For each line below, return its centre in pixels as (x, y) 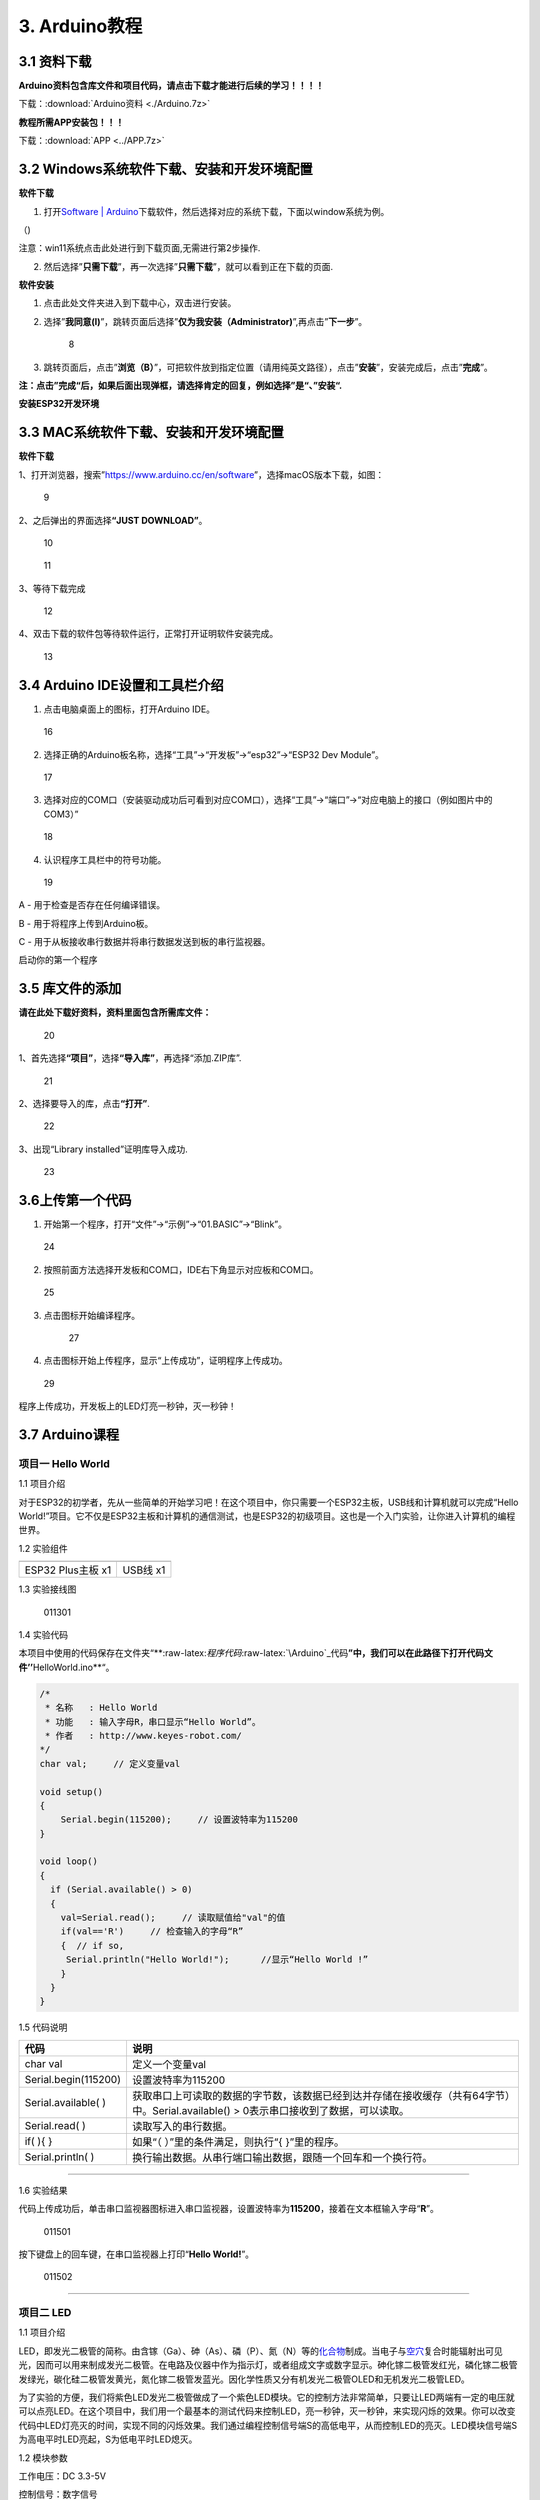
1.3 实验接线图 (47, 1589)
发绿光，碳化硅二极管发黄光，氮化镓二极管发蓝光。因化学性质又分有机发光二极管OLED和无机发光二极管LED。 (244, 2379)
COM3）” (61, 814)
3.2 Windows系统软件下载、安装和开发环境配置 (166, 169)
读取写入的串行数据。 (182, 2126)
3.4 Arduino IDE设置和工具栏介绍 (121, 685)
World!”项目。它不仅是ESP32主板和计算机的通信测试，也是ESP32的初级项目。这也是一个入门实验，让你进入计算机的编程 (267, 1516)
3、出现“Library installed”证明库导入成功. (103, 1149)
